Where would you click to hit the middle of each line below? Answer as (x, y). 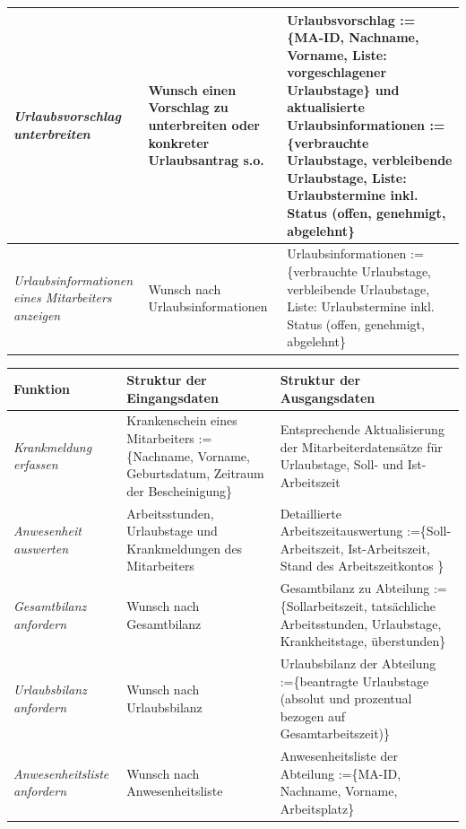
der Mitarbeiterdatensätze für (361, 446)
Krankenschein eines (182, 420)
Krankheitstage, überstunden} (363, 641)
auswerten (41, 548)
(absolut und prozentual (346, 698)
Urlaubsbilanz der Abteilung (358, 663)
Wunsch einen (192, 89)
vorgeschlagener (337, 72)
